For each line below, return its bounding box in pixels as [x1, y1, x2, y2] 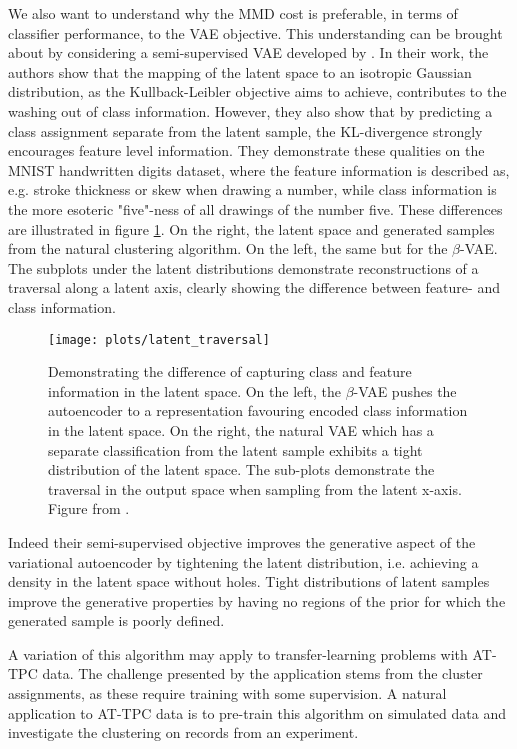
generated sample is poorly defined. [8, 610, 225, 631]
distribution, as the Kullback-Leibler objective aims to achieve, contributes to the [8, 81, 507, 102]
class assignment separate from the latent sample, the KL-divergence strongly [8, 120, 483, 141]
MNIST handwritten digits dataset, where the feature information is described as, [8, 159, 510, 180]
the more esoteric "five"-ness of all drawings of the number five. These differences [8, 198, 503, 219]
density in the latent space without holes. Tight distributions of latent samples [8, 571, 490, 592]
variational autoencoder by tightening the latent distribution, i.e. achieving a [8, 551, 479, 572]
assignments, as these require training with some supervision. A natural [8, 683, 447, 704]
